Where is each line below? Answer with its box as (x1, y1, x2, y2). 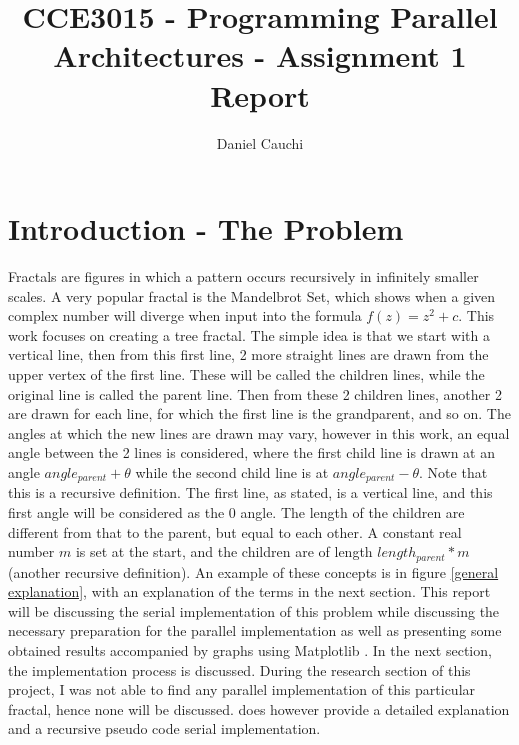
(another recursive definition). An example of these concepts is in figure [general (8, 561, 499, 582)
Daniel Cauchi (216, 132, 304, 153)
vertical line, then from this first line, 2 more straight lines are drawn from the (8, 344, 489, 365)
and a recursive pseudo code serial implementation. (8, 718, 321, 739)
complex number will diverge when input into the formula (8, 305, 362, 326)
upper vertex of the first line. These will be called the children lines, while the (8, 364, 485, 384)
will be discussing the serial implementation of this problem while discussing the (8, 600, 500, 621)
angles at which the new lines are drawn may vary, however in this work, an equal (8, 422, 510, 443)
